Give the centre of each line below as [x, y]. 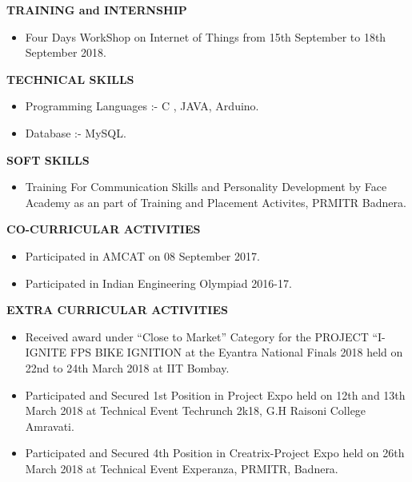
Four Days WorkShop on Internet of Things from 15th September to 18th [206, 36]
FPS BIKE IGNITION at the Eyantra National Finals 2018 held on [236, 352]
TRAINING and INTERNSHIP [97, 10]
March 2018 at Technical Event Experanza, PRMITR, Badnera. [182, 468]
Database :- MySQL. [76, 132]
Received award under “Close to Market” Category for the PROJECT [197, 336]
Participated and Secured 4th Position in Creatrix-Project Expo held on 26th [215, 453]
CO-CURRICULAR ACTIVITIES [104, 229]
